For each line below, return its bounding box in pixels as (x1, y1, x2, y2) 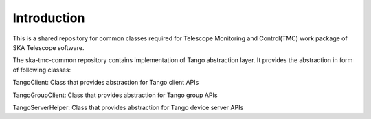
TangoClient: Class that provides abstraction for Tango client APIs (12, 79, 199, 87)
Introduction (12, 10, 85, 25)
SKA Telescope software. (12, 43, 85, 51)
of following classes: (12, 66, 71, 74)
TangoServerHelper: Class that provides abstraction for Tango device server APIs (12, 103, 244, 111)
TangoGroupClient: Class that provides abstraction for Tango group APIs (12, 91, 218, 99)
